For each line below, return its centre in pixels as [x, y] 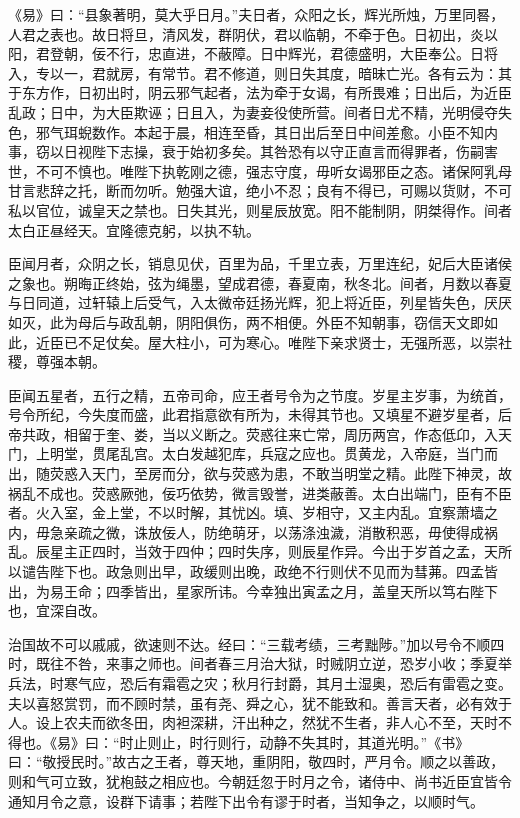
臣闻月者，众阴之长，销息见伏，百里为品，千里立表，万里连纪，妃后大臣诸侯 [260, 263]
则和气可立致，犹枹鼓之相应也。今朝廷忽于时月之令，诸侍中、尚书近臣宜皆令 [260, 780]
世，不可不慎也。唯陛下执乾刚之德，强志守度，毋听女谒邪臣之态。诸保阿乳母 [260, 170]
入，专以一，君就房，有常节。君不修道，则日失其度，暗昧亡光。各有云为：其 [260, 72]
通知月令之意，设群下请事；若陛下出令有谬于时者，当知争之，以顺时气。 [246, 800]
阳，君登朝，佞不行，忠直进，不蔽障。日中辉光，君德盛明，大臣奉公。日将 [253, 53]
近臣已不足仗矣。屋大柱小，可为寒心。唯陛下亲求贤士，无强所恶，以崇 [266, 341]
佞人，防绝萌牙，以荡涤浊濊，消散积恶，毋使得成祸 [329, 531]
